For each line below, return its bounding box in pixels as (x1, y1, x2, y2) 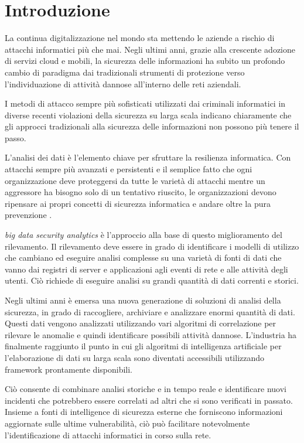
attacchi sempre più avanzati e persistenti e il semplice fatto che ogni (5, 163, 252, 175)
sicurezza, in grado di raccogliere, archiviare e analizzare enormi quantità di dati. (5, 305, 295, 318)
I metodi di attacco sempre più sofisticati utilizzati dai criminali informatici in (5, 97, 286, 110)
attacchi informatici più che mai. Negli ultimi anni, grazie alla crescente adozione (5, 43, 296, 55)
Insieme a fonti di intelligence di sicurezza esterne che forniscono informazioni (5, 405, 283, 418)
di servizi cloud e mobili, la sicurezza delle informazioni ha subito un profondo (5, 54, 285, 67)
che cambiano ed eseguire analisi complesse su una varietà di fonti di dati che (5, 251, 282, 264)
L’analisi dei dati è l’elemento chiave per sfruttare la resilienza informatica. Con (5, 151, 291, 163)
